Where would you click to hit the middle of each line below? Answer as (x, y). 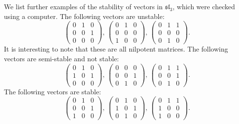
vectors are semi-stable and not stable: (62, 58)
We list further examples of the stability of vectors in (83, 6)
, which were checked (204, 6)
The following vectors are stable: (53, 91)
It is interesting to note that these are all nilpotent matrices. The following (116, 49)
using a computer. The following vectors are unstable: (84, 16)
